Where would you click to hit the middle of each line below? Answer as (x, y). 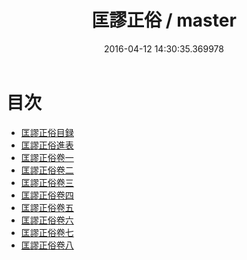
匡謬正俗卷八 (47, 245)
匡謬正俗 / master (164, 20)
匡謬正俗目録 (47, 132)
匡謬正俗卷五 (47, 207)
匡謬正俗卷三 (47, 182)
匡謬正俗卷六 (47, 220)
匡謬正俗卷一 (47, 157)
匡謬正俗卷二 (47, 170)
